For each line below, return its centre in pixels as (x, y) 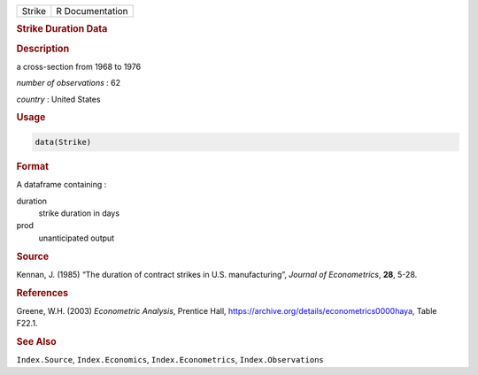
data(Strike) (63, 142)
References (42, 293)
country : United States (58, 99)
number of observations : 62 (69, 83)
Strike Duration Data (62, 29)
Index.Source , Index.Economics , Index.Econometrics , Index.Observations (170, 360)
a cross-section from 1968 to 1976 (79, 66)
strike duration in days (79, 213)
